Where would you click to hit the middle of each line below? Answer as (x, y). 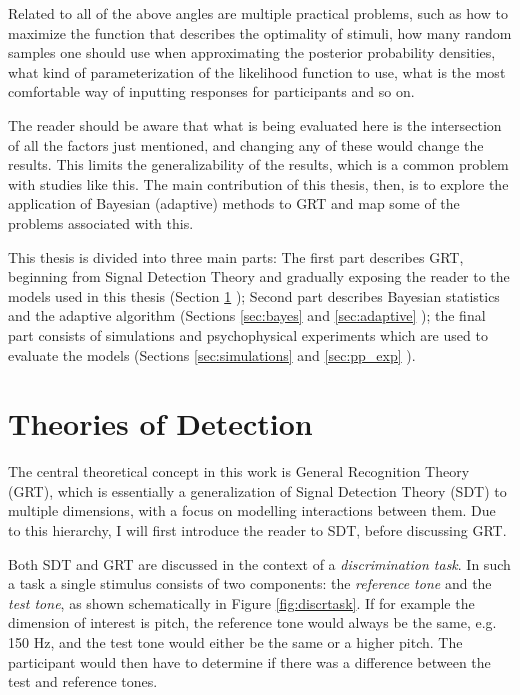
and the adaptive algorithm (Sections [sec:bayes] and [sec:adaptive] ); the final (247, 315)
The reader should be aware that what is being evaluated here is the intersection (255, 124)
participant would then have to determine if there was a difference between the (249, 661)
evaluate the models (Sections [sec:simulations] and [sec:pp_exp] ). (212, 354)
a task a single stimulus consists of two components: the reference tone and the (250, 583)
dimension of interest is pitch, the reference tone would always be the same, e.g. (252, 622)
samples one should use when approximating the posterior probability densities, (252, 52)
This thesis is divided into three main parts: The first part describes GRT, (236, 256)
